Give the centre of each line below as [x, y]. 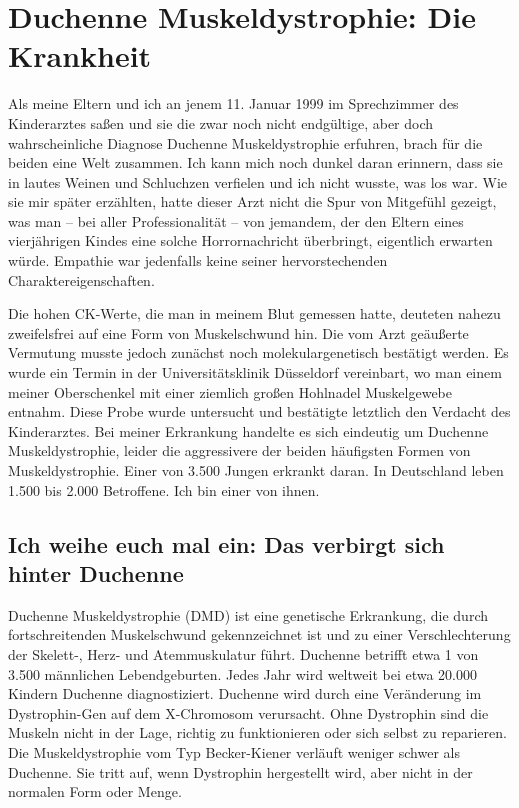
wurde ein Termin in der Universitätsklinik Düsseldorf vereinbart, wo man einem [255, 372]
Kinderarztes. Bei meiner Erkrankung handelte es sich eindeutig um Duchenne [248, 430]
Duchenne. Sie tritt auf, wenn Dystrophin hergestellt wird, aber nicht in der [240, 771]
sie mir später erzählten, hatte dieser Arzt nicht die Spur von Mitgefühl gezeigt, [252, 201]
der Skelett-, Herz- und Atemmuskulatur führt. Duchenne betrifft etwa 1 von [243, 653]
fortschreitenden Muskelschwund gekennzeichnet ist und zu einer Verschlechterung [259, 634]
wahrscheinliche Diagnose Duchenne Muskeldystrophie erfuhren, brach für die [245, 142]
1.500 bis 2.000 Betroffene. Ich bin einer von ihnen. [164, 489]
